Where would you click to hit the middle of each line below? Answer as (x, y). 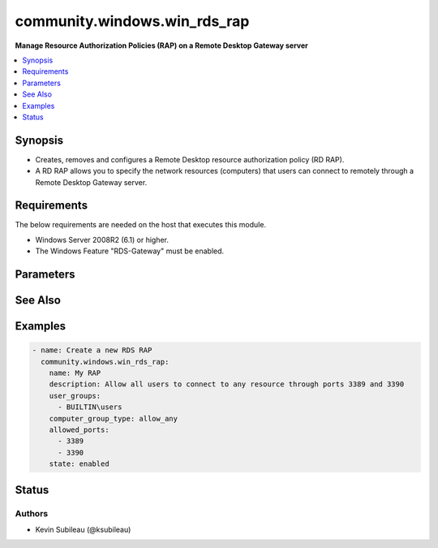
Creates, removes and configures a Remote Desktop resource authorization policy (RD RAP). (190, 159)
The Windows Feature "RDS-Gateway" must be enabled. (130, 251)
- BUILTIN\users (90, 407)
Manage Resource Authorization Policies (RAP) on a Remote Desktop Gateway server (161, 45)
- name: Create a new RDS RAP (92, 350)
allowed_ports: (79, 430)
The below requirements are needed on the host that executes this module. (141, 225)
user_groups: (75, 395)
